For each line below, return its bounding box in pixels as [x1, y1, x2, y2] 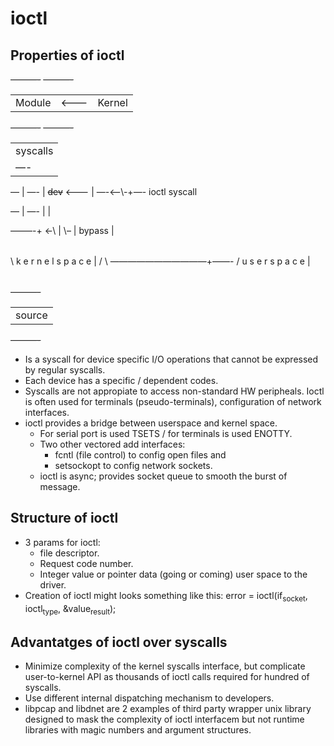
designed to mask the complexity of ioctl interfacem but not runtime [24, 713, 305, 726]
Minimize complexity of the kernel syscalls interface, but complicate [24, 660, 306, 672]
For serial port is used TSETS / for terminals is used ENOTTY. [39, 428, 293, 439]
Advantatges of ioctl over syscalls [10, 633, 228, 651]
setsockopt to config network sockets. [54, 460, 213, 471]
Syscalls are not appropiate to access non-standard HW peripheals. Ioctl [24, 385, 325, 397]
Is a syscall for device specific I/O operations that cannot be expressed [24, 353, 319, 365]
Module [15, 96, 52, 109]
